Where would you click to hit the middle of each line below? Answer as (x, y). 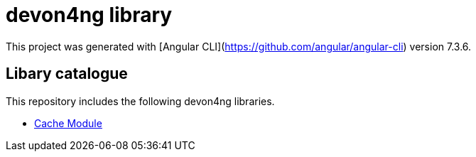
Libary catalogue (67, 74)
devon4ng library (89, 15)
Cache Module (68, 123)
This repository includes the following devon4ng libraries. (140, 101)
